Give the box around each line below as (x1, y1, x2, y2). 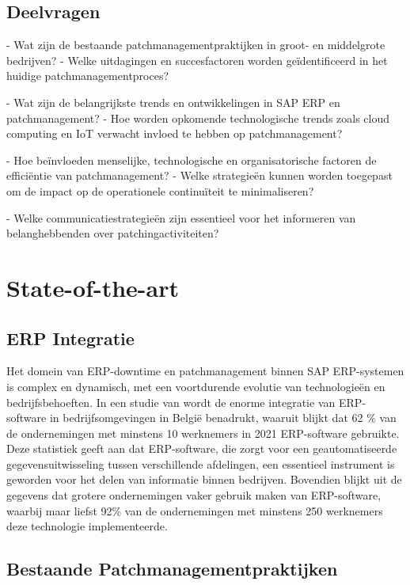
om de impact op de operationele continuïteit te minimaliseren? (6, 182, 314, 199)
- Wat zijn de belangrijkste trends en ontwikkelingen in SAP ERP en (6, 93, 340, 110)
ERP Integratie (6, 325, 135, 350)
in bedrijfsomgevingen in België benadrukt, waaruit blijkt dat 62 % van (49, 409, 397, 426)
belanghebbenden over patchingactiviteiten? (6, 225, 219, 241)
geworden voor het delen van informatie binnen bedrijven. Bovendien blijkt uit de (6, 471, 402, 488)
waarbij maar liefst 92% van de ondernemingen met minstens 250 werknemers (6, 502, 383, 519)
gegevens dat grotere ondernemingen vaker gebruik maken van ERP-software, (6, 487, 382, 503)
